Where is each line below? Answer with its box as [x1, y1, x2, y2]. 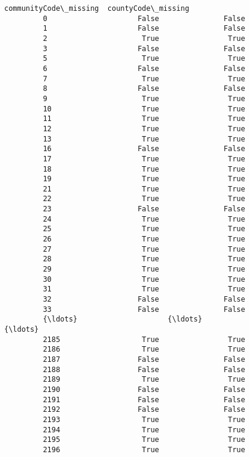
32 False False [43, 295, 245, 304]
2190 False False [43, 385, 245, 394]
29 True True [43, 265, 245, 274]
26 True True [43, 235, 245, 244]
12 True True [43, 124, 245, 133]
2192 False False [43, 405, 245, 414]
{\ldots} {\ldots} [43, 315, 203, 324]
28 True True [43, 255, 245, 264]
